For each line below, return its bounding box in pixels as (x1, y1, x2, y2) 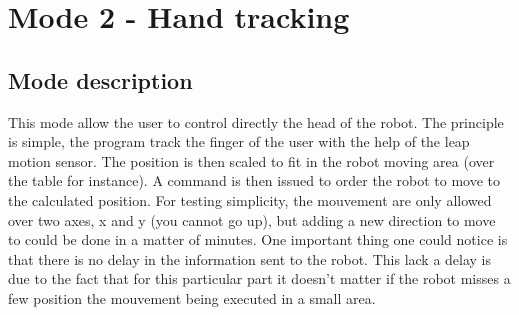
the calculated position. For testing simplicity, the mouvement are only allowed (8, 189, 492, 210)
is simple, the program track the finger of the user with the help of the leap (8, 131, 470, 152)
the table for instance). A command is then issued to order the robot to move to (8, 170, 500, 191)
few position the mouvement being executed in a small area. (8, 287, 376, 308)
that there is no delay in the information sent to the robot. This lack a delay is (8, 248, 492, 269)
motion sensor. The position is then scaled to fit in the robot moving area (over (8, 150, 495, 171)
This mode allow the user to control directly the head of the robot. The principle (8, 111, 504, 132)
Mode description (8, 64, 193, 95)
